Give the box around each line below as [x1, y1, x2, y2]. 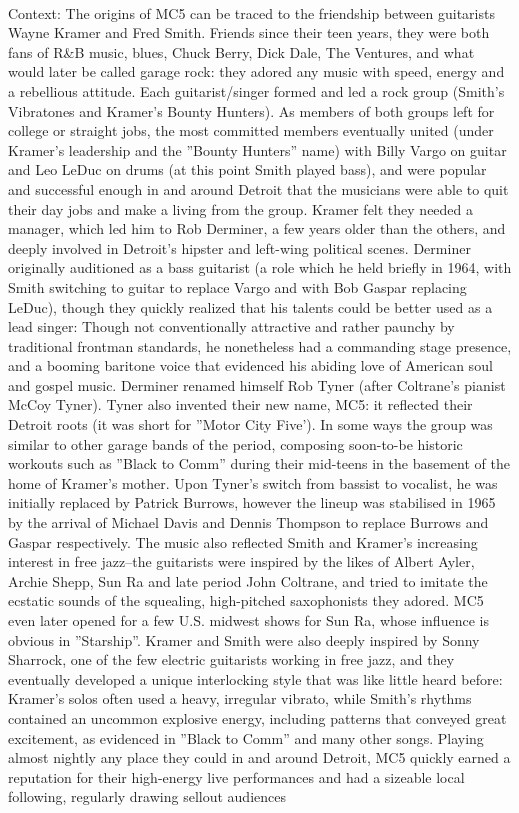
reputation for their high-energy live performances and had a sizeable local [8, 766, 465, 787]
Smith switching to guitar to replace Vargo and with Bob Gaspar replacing [8, 276, 467, 297]
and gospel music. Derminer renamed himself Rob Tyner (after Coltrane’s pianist [8, 374, 506, 395]
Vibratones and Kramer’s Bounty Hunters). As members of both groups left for [8, 100, 495, 121]
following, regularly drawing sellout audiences [8, 786, 286, 807]
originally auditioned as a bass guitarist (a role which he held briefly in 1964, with [8, 257, 512, 278]
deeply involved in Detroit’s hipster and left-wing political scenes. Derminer [8, 237, 471, 258]
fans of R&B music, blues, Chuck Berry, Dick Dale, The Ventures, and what [8, 41, 475, 62]
